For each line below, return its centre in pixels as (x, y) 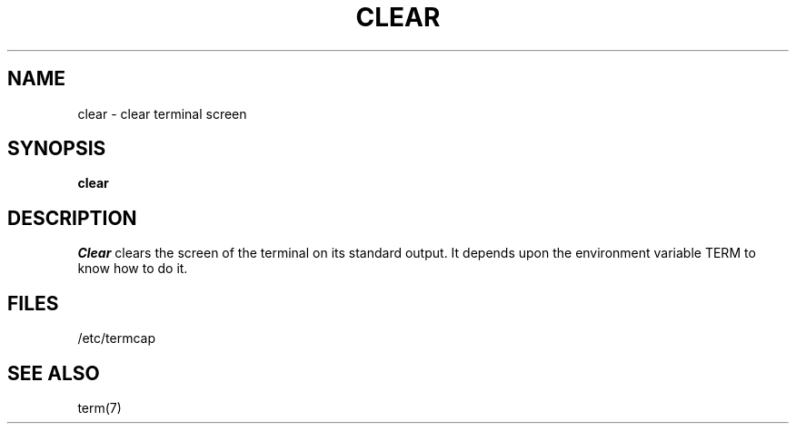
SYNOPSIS (57, 149)
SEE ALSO (54, 373)
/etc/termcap (117, 338)
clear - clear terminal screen (162, 113)
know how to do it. (133, 269)
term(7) (99, 407)
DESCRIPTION (72, 218)
